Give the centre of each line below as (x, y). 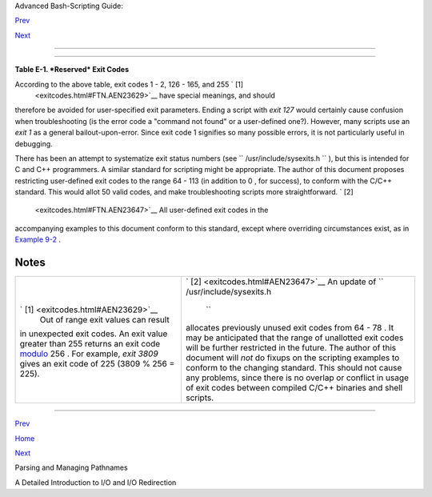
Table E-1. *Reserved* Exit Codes (72, 70)
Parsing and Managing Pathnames (71, 467)
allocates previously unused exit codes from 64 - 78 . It (290, 328)
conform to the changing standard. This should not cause (294, 368)
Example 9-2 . (38, 239)
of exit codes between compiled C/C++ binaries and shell (294, 388)
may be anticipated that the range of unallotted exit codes (294, 338)
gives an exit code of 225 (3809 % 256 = (97, 364)
